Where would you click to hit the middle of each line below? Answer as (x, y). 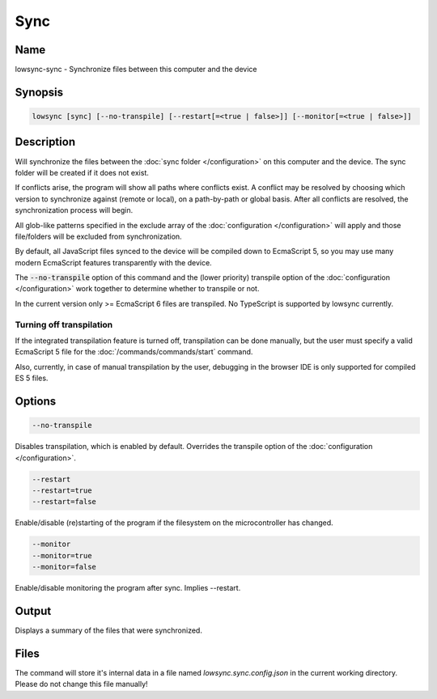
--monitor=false (64, 567)
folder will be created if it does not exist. (82, 172)
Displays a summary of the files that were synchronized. (108, 630)
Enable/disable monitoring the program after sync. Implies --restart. (128, 588)
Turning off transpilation (64, 324)
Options (36, 401)
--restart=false (64, 502)
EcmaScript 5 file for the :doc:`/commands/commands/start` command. (134, 352)
